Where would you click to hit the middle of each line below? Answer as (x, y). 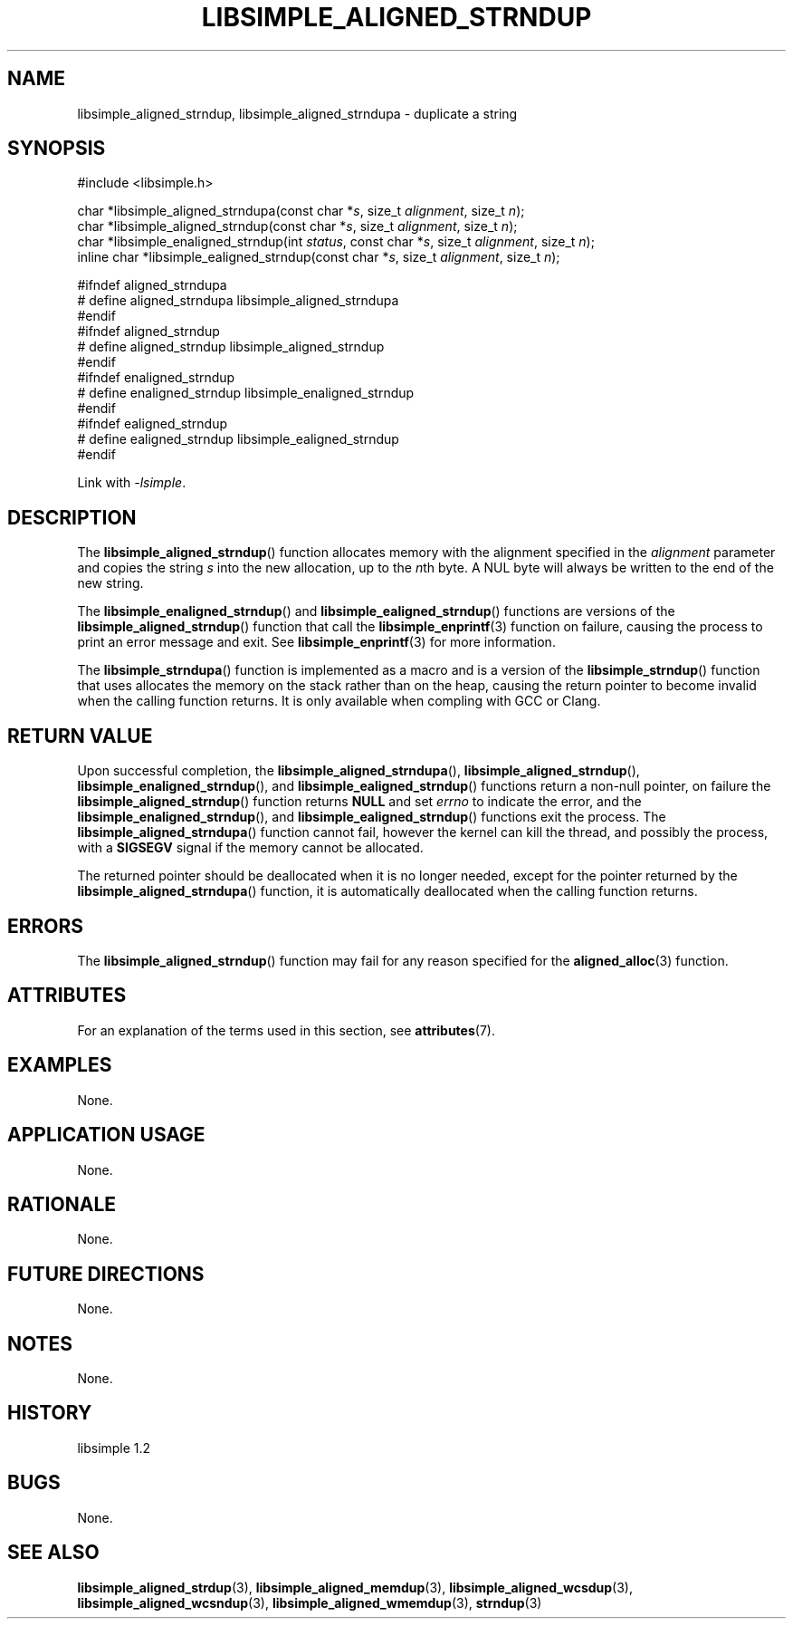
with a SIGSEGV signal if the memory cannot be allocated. (250, 848)
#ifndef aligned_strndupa (152, 285)
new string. (110, 583)
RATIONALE (62, 1204)
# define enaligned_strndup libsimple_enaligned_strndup (246, 393)
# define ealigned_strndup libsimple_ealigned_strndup (238, 439)
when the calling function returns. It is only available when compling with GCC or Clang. (339, 701)
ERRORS (46, 926)
